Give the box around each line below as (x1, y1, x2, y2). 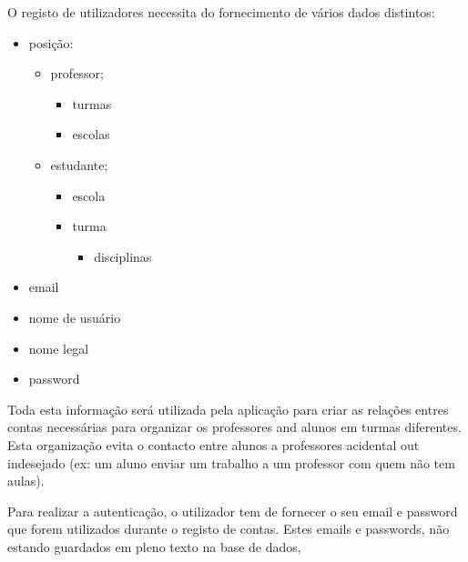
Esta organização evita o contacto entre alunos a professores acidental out (7, 435, 420, 454)
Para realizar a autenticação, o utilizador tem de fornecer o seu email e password (7, 501, 458, 520)
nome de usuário (28, 307, 121, 326)
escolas (72, 125, 110, 144)
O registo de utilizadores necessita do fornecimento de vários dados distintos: (7, 3, 435, 21)
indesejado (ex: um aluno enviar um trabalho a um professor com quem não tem (7, 453, 455, 472)
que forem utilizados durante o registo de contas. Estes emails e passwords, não (7, 519, 450, 538)
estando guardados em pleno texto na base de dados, (7, 537, 301, 556)
